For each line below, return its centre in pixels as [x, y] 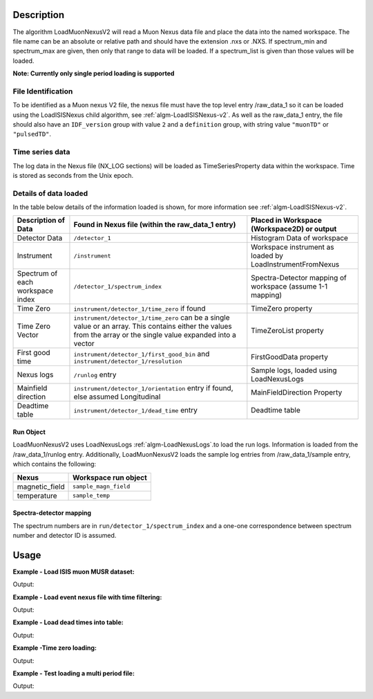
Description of [41, 220]
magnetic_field [41, 487]
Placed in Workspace [287, 220]
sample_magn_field [102, 487]
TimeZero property [282, 309]
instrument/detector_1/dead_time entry [136, 410]
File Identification [43, 91]
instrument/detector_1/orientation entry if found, [154, 388]
